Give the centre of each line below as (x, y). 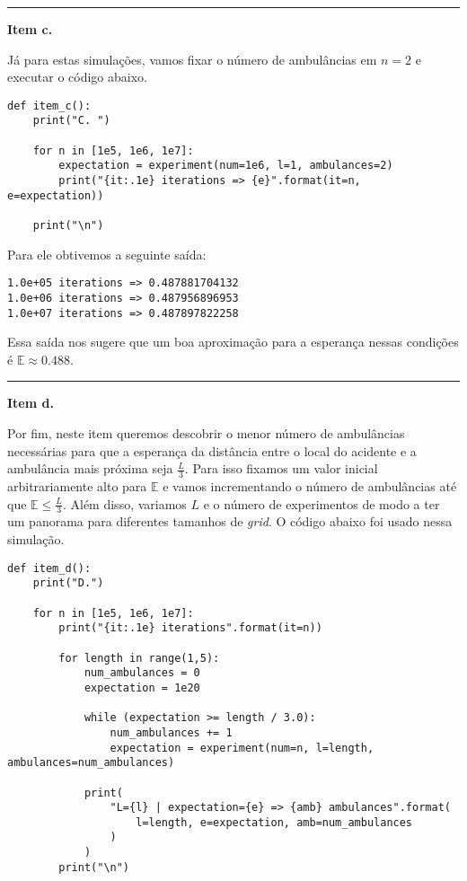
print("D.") (68, 583)
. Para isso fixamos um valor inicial (281, 468)
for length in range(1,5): (139, 658)
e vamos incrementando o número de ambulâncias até (310, 486)
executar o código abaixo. (77, 77)
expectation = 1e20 (142, 687)
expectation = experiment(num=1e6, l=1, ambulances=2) (226, 166)
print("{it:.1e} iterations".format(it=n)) (190, 628)
